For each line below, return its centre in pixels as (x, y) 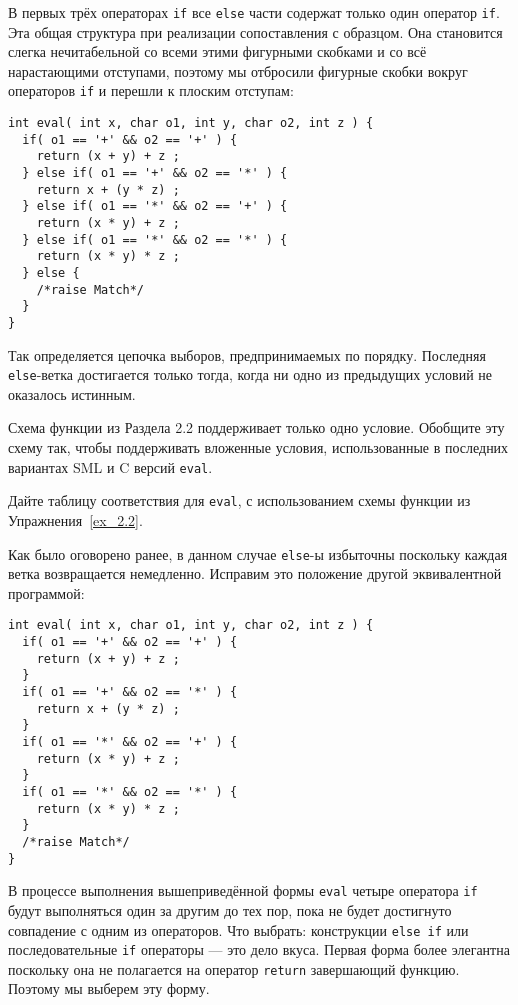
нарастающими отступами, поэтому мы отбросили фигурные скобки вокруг (238, 70)
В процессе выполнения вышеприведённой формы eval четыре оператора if (243, 890)
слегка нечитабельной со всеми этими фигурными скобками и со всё (217, 51)
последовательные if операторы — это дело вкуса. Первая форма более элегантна (259, 949)
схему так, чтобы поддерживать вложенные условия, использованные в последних (258, 447)
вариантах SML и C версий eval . (110, 466)
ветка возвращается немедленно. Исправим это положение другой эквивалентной (255, 573)
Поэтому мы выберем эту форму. (109, 988)
